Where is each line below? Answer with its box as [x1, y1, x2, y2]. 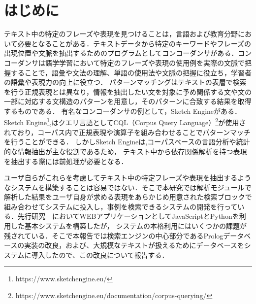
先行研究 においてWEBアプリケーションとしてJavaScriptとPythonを [17, 211, 239, 221]
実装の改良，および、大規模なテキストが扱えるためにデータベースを [24, 240, 244, 250]
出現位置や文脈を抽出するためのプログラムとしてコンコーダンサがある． [4, 48, 238, 58]
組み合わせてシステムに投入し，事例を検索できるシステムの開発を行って [4, 201, 238, 211]
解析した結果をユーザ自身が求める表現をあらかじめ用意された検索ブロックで [4, 192, 252, 202]
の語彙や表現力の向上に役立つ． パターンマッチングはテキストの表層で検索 [4, 77, 247, 87]
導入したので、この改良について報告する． [31, 249, 169, 260]
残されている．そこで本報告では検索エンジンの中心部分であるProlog [4, 230, 224, 240]
